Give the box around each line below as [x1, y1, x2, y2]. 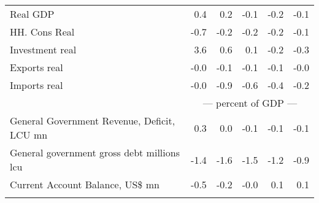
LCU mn [10, 128, 48, 142]
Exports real [10, 60, 63, 74]
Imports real [10, 78, 63, 92]
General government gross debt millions [10, 145, 180, 159]
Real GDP [10, 7, 55, 21]
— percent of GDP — [202, 96, 298, 110]
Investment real [10, 42, 77, 56]
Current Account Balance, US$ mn [10, 177, 159, 191]
